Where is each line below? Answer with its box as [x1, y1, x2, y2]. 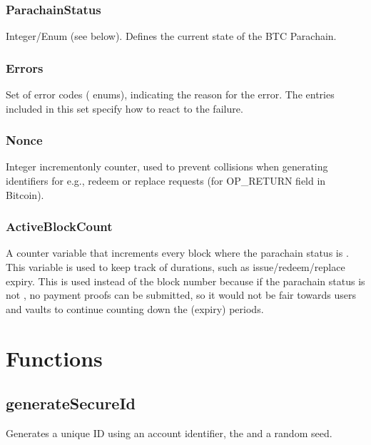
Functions [6, 343, 103, 372]
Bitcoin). [6, 187, 44, 202]
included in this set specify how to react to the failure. [6, 101, 243, 116]
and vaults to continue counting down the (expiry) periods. [6, 301, 264, 316]
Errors [6, 58, 44, 76]
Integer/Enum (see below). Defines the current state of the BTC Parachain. [6, 29, 337, 44]
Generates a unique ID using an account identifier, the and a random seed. [6, 425, 332, 440]
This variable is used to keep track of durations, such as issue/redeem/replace [6, 260, 345, 275]
